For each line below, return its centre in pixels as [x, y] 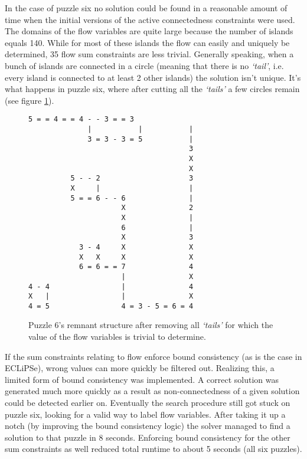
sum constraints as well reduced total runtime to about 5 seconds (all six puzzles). [153, 449]
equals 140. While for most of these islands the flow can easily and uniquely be [147, 42]
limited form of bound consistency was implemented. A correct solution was [142, 379]
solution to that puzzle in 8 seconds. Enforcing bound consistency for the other [148, 437]
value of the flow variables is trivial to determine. [117, 337]
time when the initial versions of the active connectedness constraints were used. [150, 19]
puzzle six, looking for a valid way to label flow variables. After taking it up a [145, 414]
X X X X [136, 257]
